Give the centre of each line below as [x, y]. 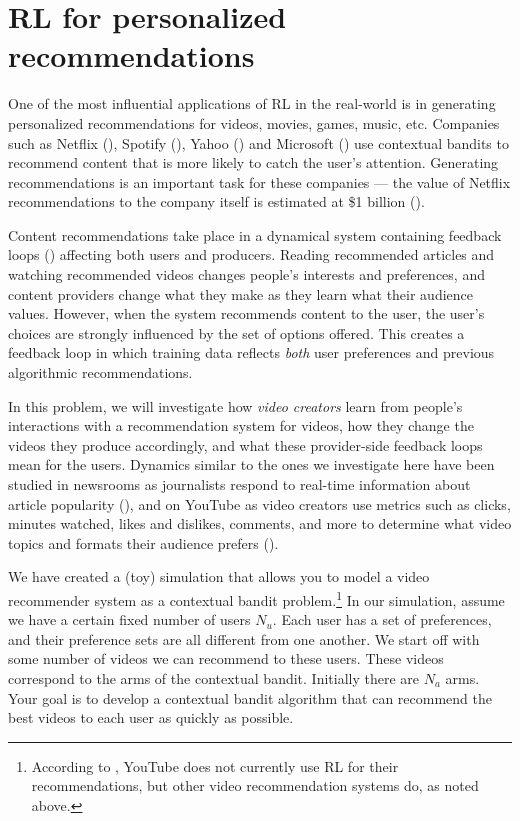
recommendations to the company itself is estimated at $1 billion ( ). [216, 201]
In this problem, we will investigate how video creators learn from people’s [235, 405]
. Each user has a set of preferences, [382, 619]
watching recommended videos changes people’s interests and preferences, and [246, 274]
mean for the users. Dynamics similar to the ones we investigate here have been [251, 464]
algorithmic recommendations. [100, 372]
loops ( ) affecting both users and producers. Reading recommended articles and [251, 254]
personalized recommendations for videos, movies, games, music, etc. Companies [254, 122]
